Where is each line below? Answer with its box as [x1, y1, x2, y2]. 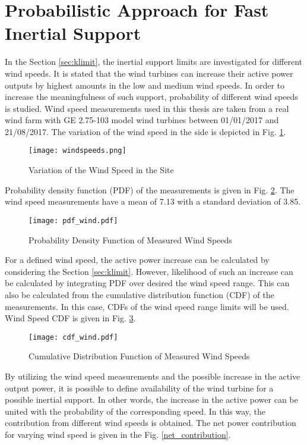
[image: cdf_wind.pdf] [29, 333, 118, 341]
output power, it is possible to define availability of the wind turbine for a [5, 381, 274, 394]
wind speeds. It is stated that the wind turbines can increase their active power [5, 67, 293, 79]
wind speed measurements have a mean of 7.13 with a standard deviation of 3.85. [5, 195, 301, 208]
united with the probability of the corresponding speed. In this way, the [5, 405, 266, 417]
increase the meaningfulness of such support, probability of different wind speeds [5, 90, 298, 103]
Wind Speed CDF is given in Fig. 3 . [5, 312, 136, 324]
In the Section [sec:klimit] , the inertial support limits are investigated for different [5, 55, 303, 68]
